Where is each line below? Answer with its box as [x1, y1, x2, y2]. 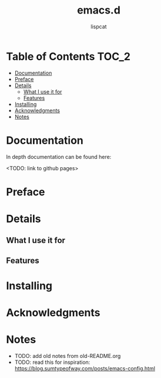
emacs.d [77, 4, 120, 17]
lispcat [90, 23, 107, 30]
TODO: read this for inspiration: [14, 359, 90, 366]
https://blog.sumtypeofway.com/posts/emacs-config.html [14, 365, 156, 372]
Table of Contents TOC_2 [6, 49, 131, 63]
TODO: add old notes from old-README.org [14, 353, 121, 360]
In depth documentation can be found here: [6, 153, 112, 160]
